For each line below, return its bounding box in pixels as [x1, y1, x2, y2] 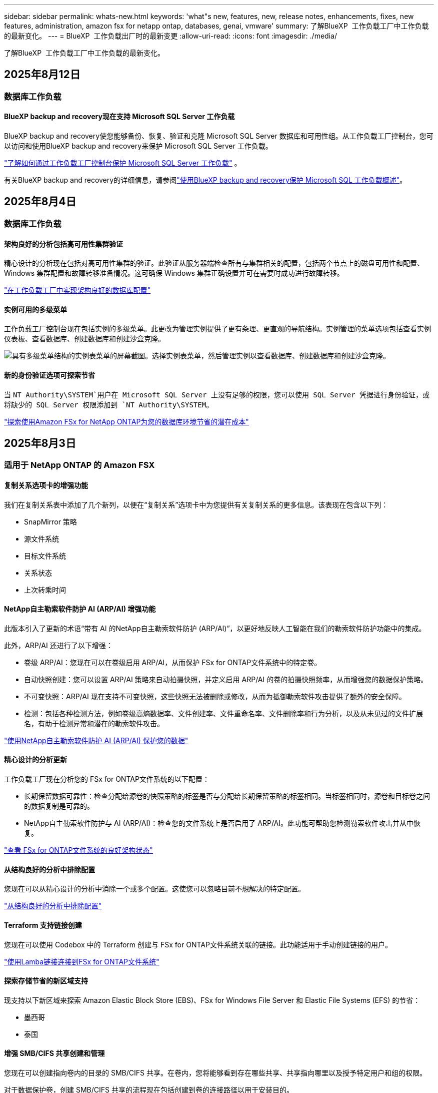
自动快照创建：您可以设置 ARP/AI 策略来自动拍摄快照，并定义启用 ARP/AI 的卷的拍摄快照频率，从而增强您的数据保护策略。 [24, 675, 428, 684]
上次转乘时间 [24, 585, 66, 594]
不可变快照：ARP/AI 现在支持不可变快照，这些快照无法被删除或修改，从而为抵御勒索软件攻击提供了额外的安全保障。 [24, 692, 406, 701]
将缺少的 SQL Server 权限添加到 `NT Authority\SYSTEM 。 [4, 400, 213, 409]
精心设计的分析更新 [4, 755, 67, 764]
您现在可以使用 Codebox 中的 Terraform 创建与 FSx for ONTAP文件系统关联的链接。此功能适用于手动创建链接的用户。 [4, 940, 392, 949]
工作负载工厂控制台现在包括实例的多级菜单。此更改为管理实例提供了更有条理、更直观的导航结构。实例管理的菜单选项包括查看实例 [4, 324, 431, 333]
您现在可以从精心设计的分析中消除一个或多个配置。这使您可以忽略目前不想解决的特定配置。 [4, 884, 305, 893]
